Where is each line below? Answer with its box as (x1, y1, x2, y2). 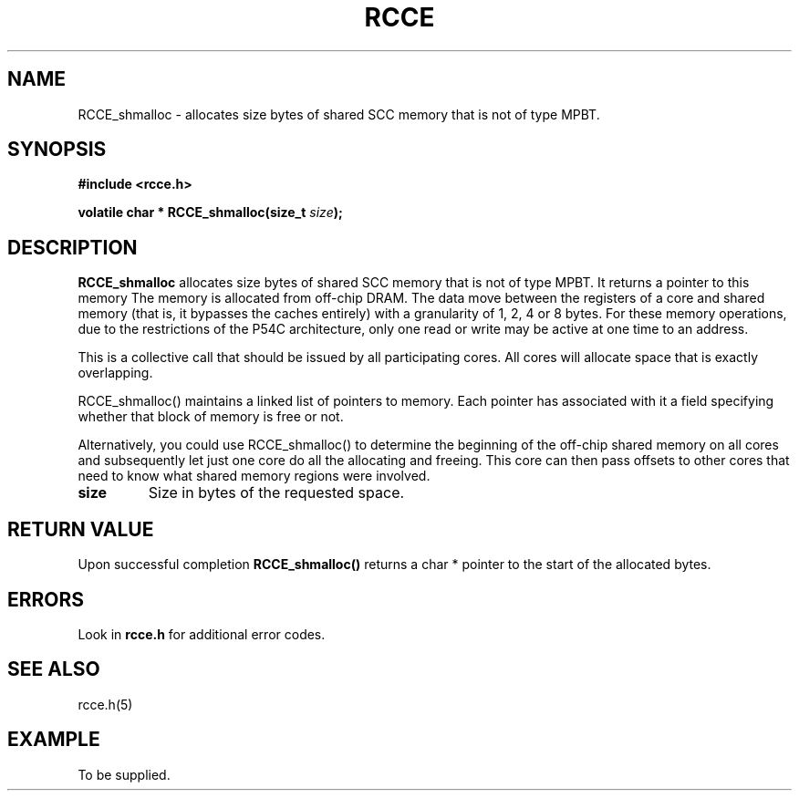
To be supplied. (78, 766, 171, 782)
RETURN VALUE (7, 517, 154, 541)
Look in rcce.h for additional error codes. (78, 626, 326, 642)
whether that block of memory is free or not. (78, 409, 344, 425)
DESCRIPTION (7, 235, 138, 259)
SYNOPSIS (7, 138, 107, 161)
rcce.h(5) (78, 696, 133, 712)
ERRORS (7, 587, 85, 611)
